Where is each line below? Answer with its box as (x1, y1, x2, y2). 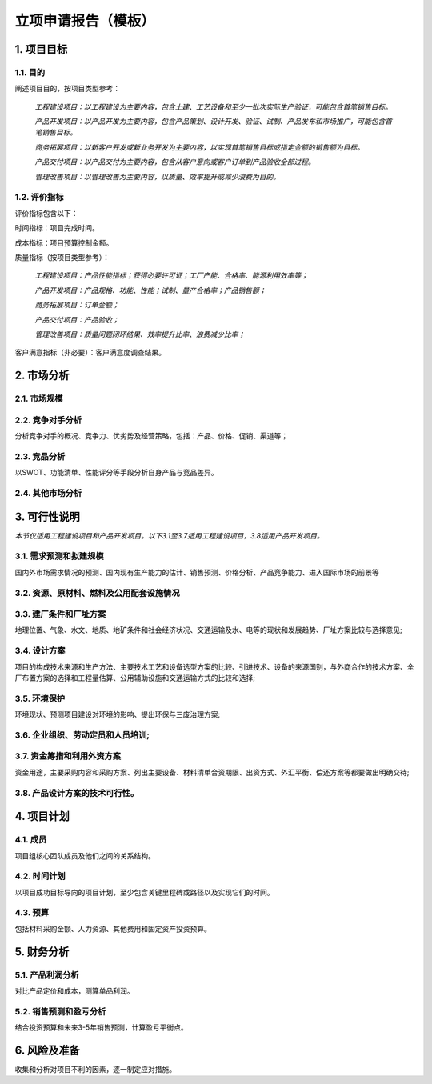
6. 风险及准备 (14, 1043, 80, 1057)
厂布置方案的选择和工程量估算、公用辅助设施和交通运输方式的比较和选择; (14, 673, 256, 683)
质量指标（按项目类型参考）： (14, 252, 110, 262)
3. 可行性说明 (14, 510, 80, 523)
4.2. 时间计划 (14, 870, 66, 882)
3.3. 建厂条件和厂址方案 (14, 609, 106, 620)
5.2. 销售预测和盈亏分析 (14, 1006, 106, 1017)
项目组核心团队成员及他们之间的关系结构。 (14, 850, 155, 860)
